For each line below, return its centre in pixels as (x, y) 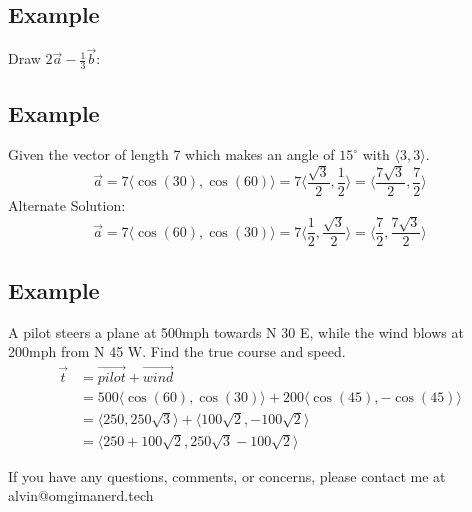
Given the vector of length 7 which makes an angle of (171, 154)
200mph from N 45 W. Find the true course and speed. (177, 351)
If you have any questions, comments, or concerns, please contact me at (227, 475)
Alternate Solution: (67, 204)
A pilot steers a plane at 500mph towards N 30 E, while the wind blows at (236, 331)
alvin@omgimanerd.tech (81, 495)
